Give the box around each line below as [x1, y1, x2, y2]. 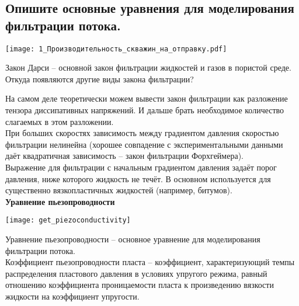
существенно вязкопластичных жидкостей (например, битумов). [5, 184, 232, 196]
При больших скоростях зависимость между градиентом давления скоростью [5, 127, 279, 139]
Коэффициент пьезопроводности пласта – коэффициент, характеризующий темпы [5, 256, 295, 268]
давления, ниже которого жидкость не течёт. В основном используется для [5, 172, 271, 185]
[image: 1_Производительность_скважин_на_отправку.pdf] [5, 44, 227, 53]
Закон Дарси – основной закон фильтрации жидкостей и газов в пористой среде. [5, 61, 291, 74]
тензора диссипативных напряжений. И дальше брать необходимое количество [5, 104, 284, 116]
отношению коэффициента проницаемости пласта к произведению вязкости [5, 279, 274, 291]
